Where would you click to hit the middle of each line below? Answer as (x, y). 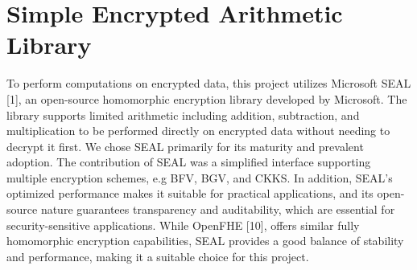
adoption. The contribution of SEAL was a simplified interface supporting (189, 162)
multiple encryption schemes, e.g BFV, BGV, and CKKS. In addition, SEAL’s (200, 177)
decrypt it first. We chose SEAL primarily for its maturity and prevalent (185, 146)
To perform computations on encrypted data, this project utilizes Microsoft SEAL (209, 83)
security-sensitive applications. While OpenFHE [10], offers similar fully (183, 225)
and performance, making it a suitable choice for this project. (158, 256)
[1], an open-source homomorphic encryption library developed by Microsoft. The (207, 98)
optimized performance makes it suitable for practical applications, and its (190, 193)
